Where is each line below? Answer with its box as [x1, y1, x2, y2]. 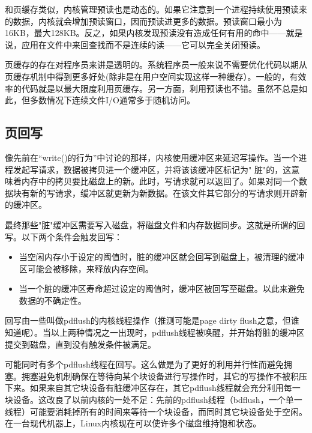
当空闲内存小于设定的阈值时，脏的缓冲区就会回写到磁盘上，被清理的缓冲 [19, 250, 305, 263]
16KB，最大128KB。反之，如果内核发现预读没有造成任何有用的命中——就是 [5, 26, 303, 39]
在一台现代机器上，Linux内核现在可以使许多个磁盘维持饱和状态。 [5, 417, 262, 429]
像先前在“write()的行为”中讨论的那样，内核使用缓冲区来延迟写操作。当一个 [5, 151, 299, 163]
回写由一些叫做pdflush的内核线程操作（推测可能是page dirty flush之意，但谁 [5, 314, 299, 327]
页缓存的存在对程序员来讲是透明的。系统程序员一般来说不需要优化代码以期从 [5, 58, 307, 71]
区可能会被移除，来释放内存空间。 [19, 262, 154, 274]
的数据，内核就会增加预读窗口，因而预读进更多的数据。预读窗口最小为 [5, 14, 282, 27]
